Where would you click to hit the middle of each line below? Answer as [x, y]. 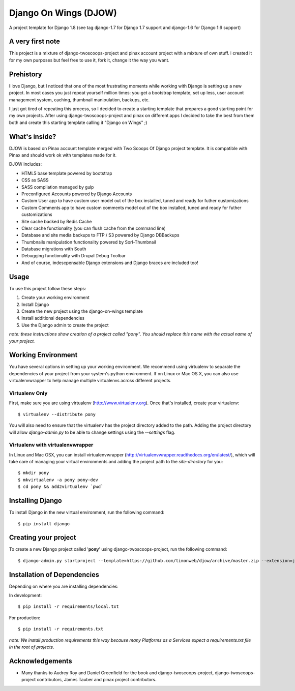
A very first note [35, 42]
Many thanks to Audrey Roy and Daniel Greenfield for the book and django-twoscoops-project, [118, 673]
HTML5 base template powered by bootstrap [67, 173]
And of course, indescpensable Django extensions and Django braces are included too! [110, 263]
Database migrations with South [54, 249]
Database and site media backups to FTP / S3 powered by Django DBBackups [100, 235]
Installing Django [36, 501]
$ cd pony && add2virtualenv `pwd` [61, 487]
